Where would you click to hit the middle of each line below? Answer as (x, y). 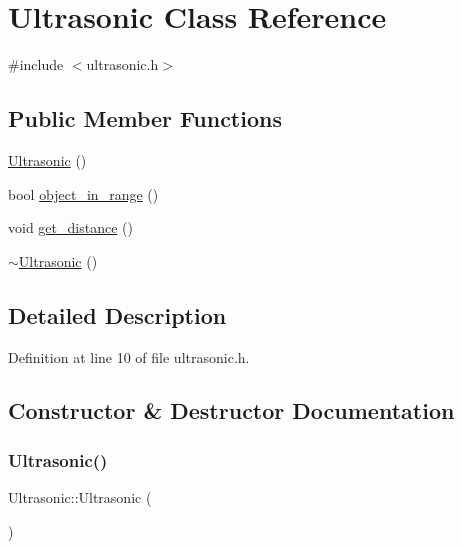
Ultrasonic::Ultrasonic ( (80, 497)
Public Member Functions (145, 118)
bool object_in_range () (83, 193)
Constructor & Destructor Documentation (231, 410)
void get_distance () (70, 227)
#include (36, 64)
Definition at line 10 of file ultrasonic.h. (129, 356)
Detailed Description (117, 314)
